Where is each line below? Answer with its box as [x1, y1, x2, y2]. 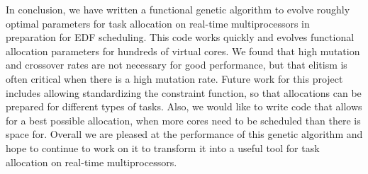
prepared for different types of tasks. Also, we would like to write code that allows [6, 99, 362, 114]
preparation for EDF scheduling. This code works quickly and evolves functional [6, 30, 355, 45]
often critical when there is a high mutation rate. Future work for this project [6, 71, 343, 86]
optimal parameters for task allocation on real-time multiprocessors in [6, 16, 310, 30]
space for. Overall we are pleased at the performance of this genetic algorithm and [6, 127, 363, 141]
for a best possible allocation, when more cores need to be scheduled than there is [6, 112, 361, 127]
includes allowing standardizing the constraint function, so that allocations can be [6, 85, 362, 100]
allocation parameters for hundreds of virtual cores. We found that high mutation [6, 43, 360, 58]
